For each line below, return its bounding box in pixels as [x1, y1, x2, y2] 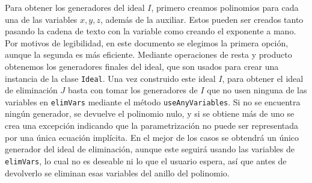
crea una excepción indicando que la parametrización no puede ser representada [5, 119, 299, 132]
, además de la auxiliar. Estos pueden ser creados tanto [100, 13, 304, 25]
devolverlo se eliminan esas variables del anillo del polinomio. [5, 166, 230, 179]
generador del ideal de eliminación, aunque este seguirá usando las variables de [5, 143, 295, 155]
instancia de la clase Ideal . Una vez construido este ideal [5, 72, 216, 84]
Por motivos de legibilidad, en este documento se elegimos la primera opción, [5, 36, 289, 49]
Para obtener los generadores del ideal [5, 1, 145, 13]
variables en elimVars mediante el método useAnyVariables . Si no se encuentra [5, 95, 301, 108]
